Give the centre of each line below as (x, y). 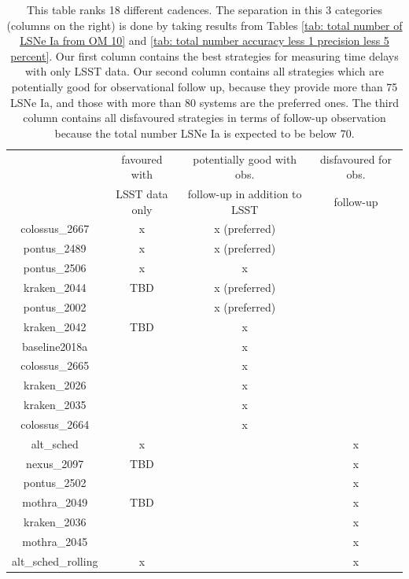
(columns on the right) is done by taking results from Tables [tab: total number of (204, 25)
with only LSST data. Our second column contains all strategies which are (204, 71)
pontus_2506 (55, 268)
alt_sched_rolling (55, 561)
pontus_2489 (55, 248)
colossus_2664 (55, 424)
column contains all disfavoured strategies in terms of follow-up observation (204, 118)
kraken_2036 (55, 522)
